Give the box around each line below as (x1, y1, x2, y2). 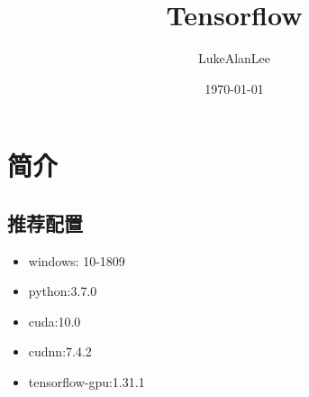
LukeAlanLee (197, 49, 271, 68)
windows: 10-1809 (28, 251, 125, 270)
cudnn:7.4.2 (28, 342, 92, 361)
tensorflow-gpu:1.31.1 (28, 373, 145, 392)
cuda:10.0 (28, 311, 81, 330)
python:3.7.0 (28, 282, 97, 300)
